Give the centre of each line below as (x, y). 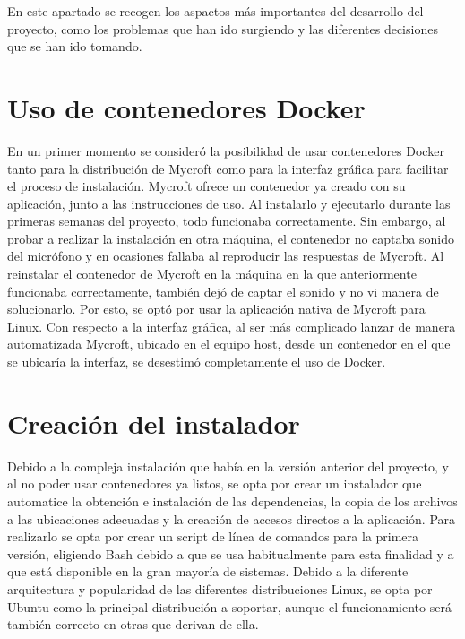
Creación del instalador (154, 423)
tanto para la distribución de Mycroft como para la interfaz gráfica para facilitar (228, 168)
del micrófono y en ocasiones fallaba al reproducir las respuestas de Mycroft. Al (226, 256)
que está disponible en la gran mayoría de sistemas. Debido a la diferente (208, 571)
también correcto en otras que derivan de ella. (133, 624)
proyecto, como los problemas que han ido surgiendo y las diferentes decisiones (223, 28)
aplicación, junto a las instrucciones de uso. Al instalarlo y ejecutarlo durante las (229, 203)
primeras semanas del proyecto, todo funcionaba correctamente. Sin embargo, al (227, 221)
